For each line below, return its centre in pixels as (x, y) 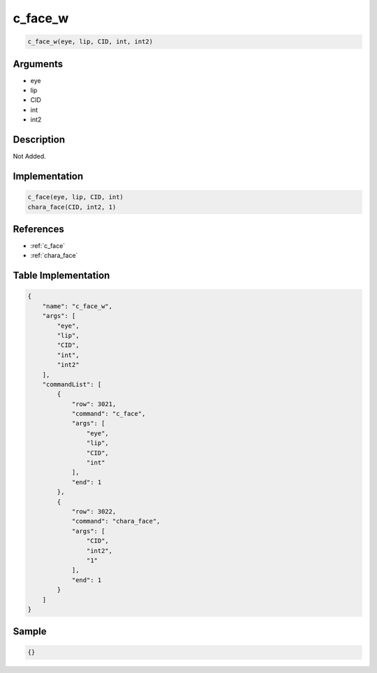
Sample (30, 631)
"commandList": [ (72, 384)
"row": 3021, (94, 404)
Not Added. (30, 157)
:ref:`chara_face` (54, 256)
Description (39, 140)
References (38, 229)
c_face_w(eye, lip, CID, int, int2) (90, 42)
